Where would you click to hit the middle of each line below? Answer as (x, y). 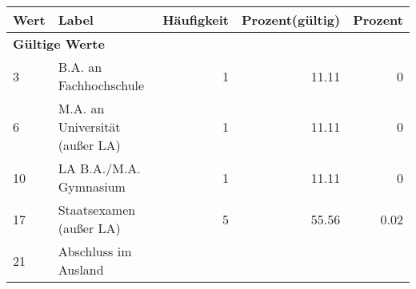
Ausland (81, 269)
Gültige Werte (59, 44)
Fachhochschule (101, 85)
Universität (89, 127)
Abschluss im (95, 251)
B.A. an (80, 67)
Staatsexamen (97, 210)
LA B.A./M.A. (99, 168)
